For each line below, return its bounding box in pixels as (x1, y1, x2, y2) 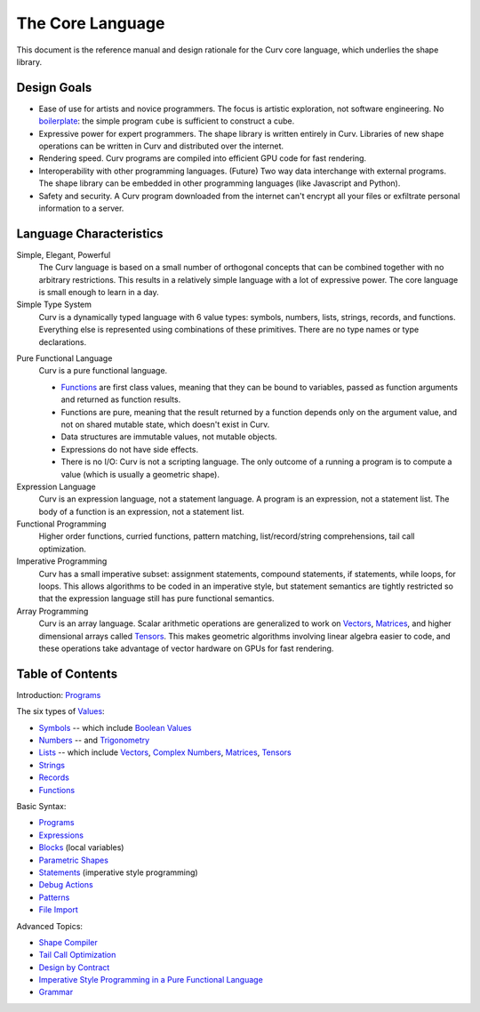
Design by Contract (38, 961, 110, 973)
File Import (38, 904, 79, 915)
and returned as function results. (60, 394, 181, 405)
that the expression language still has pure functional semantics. (38, 593, 275, 604)
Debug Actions (38, 879, 93, 890)
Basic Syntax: (16, 801, 67, 812)
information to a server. (38, 203, 124, 213)
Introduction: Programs (16, 689, 101, 700)
